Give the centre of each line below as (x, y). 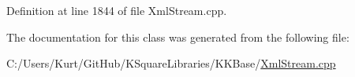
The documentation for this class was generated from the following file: (178, 37)
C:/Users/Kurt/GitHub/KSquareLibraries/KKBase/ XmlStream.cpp (171, 63)
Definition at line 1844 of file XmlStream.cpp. (117, 10)
